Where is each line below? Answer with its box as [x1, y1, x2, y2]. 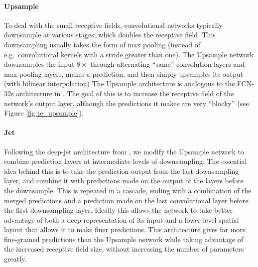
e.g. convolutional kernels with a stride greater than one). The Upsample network [4, 49, 254, 59]
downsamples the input [4, 59, 75, 69]
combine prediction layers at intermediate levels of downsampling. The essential [4, 156, 247, 166]
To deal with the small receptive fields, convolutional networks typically [4, 19, 223, 30]
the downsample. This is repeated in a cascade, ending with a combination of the [4, 185, 252, 195]
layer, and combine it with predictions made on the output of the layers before [4, 175, 244, 186]
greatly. [4, 254, 27, 264]
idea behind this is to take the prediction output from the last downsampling [4, 165, 239, 176]
